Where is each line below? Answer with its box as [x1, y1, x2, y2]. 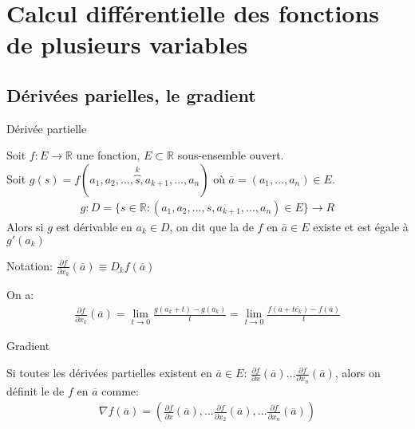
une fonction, [76, 147, 140, 163]
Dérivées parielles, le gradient [6, 82, 256, 107]
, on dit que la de [169, 218, 254, 234]
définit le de [6, 382, 65, 399]
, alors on [334, 364, 381, 381]
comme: [101, 382, 139, 399]
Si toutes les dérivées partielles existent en [6, 364, 212, 381]
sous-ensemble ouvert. [177, 147, 284, 163]
